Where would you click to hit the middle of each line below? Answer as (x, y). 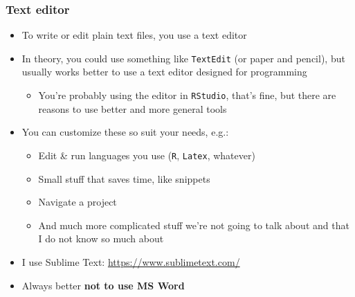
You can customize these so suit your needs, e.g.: (125, 132)
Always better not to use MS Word (103, 285)
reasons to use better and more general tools (133, 108)
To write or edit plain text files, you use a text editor (134, 35)
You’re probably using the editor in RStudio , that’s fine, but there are (187, 95)
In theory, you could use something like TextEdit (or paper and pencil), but (183, 58)
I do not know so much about (101, 238)
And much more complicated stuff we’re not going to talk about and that (194, 225)
